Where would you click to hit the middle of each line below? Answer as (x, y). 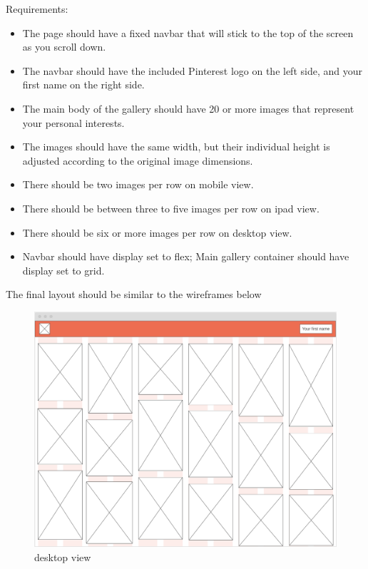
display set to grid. (63, 270)
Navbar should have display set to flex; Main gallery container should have (186, 256)
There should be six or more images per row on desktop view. (157, 232)
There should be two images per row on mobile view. (138, 184)
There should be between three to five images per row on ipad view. (171, 208)
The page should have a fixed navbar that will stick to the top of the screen (188, 32)
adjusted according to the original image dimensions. (138, 160)
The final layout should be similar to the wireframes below (134, 294)
